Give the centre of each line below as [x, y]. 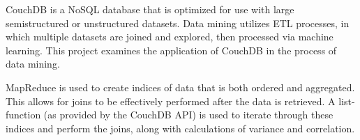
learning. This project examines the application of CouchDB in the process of [171, 50]
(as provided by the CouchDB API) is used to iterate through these [188, 115]
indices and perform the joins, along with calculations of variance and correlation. [180, 128]
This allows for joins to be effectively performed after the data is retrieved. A [171, 101]
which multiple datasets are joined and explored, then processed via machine [170, 37]
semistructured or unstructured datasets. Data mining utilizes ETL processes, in [178, 23]
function [23, 115]
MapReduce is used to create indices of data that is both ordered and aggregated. [180, 87]
